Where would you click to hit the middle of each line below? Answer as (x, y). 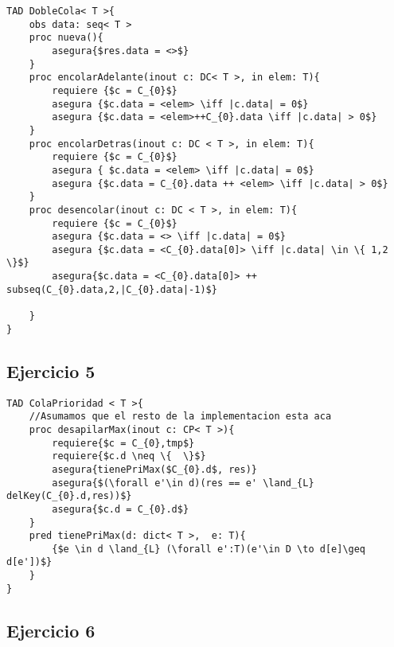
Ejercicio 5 (51, 370)
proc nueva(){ (66, 38)
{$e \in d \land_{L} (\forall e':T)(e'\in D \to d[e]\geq (209, 549)
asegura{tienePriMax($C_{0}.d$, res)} (154, 469)
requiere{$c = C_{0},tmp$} (123, 443)
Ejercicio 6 (51, 630)
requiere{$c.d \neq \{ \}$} (129, 456)
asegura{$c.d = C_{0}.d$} (121, 509)
